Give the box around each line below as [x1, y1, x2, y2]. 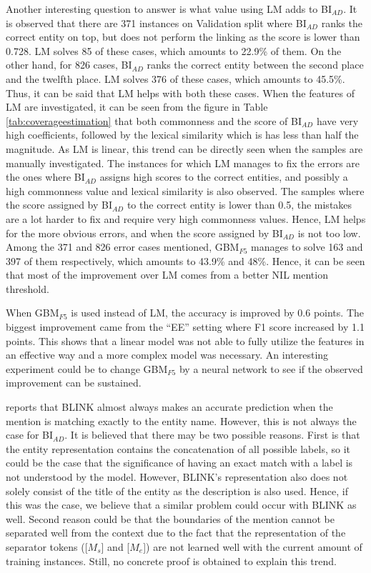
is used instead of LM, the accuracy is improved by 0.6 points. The [71, 305, 364, 320]
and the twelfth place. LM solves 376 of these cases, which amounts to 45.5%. [6, 71, 345, 86]
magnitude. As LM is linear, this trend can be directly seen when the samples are [6, 141, 363, 156]
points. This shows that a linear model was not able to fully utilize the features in [6, 333, 365, 348]
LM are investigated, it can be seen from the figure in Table [6, 99, 268, 114]
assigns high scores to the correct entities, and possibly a [99, 169, 348, 184]
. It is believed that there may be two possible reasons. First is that [64, 427, 360, 442]
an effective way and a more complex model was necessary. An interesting [6, 347, 329, 362]
